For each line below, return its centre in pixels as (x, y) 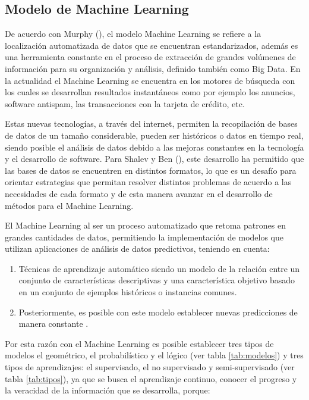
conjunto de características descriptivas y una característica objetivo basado (157, 280)
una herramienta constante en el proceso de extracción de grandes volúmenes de (150, 57)
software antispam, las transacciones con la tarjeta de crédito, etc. (125, 103)
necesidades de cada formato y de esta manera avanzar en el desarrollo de (139, 193)
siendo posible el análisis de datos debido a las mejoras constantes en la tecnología (154, 147)
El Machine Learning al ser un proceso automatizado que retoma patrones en (145, 225)
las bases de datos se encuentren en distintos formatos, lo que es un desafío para (151, 170)
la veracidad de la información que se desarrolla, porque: (108, 390)
